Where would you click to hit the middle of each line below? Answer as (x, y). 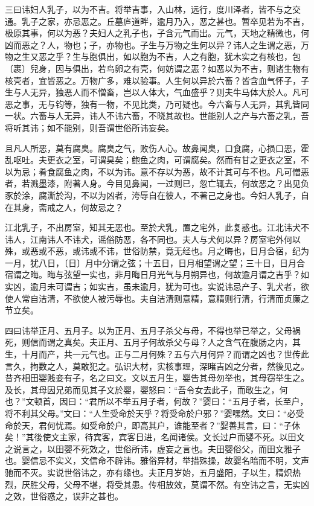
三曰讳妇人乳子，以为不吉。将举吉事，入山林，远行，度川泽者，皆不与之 (149, 9)
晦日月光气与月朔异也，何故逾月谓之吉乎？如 (220, 274)
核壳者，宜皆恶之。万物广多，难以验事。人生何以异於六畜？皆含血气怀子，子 (157, 80)
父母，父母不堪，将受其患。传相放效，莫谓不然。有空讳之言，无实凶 (174, 484)
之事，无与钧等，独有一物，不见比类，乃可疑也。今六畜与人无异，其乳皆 (157, 104)
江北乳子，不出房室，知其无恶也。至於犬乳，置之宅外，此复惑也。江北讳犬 (153, 227)
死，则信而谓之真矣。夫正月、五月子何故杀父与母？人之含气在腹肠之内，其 (153, 342)
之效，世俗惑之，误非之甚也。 (64, 496)
